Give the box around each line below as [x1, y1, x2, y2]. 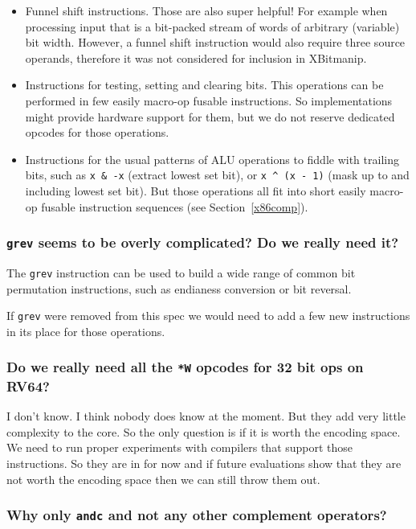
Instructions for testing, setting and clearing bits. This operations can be [25, 76, 384, 93]
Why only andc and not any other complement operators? [6, 505, 387, 525]
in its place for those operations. [6, 322, 165, 339]
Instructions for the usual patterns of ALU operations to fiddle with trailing [25, 150, 399, 167]
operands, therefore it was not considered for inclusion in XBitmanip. [25, 49, 367, 66]
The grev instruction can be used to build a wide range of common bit [6, 264, 356, 281]
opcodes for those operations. [25, 124, 169, 141]
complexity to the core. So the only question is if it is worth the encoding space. [6, 423, 401, 440]
